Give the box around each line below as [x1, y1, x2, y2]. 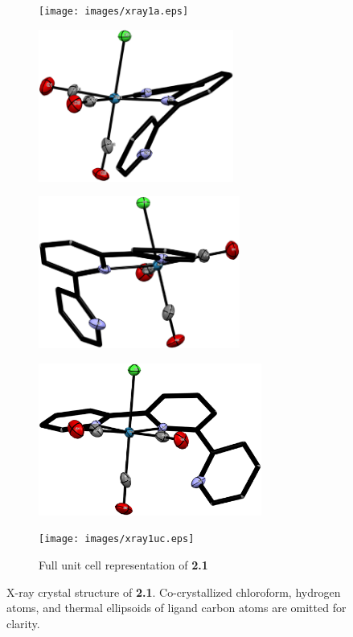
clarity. [6, 614, 40, 631]
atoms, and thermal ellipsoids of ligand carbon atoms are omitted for [6, 599, 347, 616]
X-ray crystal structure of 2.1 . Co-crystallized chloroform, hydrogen [6, 583, 341, 600]
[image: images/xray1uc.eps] [39, 533, 195, 545]
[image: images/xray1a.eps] [39, 6, 189, 17]
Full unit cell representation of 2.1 [39, 557, 208, 573]
